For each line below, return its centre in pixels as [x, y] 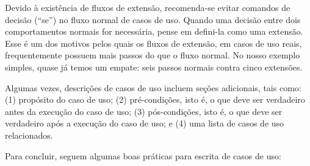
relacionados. [29, 135]
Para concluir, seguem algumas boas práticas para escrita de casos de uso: [143, 155]
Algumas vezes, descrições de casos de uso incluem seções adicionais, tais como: [153, 87]
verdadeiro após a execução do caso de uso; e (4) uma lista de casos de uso [145, 123]
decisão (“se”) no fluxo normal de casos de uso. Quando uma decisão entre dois [153, 19]
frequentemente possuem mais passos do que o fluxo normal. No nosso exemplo [153, 55]
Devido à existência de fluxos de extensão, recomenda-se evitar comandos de [148, 7]
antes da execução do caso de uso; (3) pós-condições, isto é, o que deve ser [144, 111]
